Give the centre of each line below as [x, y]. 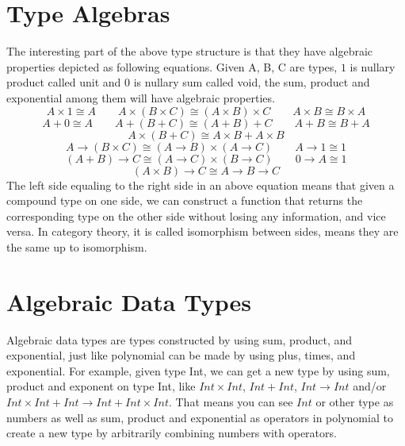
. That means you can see [231, 401]
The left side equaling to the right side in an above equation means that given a [201, 185]
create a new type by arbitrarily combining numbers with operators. [172, 433]
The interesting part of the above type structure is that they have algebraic [190, 51]
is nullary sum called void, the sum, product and [252, 82]
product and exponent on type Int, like [101, 386]
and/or [370, 386]
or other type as [355, 401]
